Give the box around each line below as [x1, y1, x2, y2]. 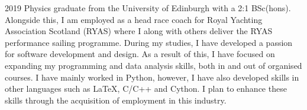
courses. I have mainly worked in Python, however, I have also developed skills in [5, 71, 299, 83]
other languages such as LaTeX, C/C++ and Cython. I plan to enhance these [5, 82, 287, 95]
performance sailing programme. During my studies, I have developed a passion [5, 36, 293, 48]
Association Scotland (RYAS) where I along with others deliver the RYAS [5, 25, 273, 37]
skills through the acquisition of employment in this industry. [5, 94, 227, 106]
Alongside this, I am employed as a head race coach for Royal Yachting [5, 13, 263, 25]
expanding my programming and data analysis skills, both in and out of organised [5, 59, 302, 71]
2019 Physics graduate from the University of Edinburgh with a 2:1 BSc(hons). [5, 2, 291, 14]
